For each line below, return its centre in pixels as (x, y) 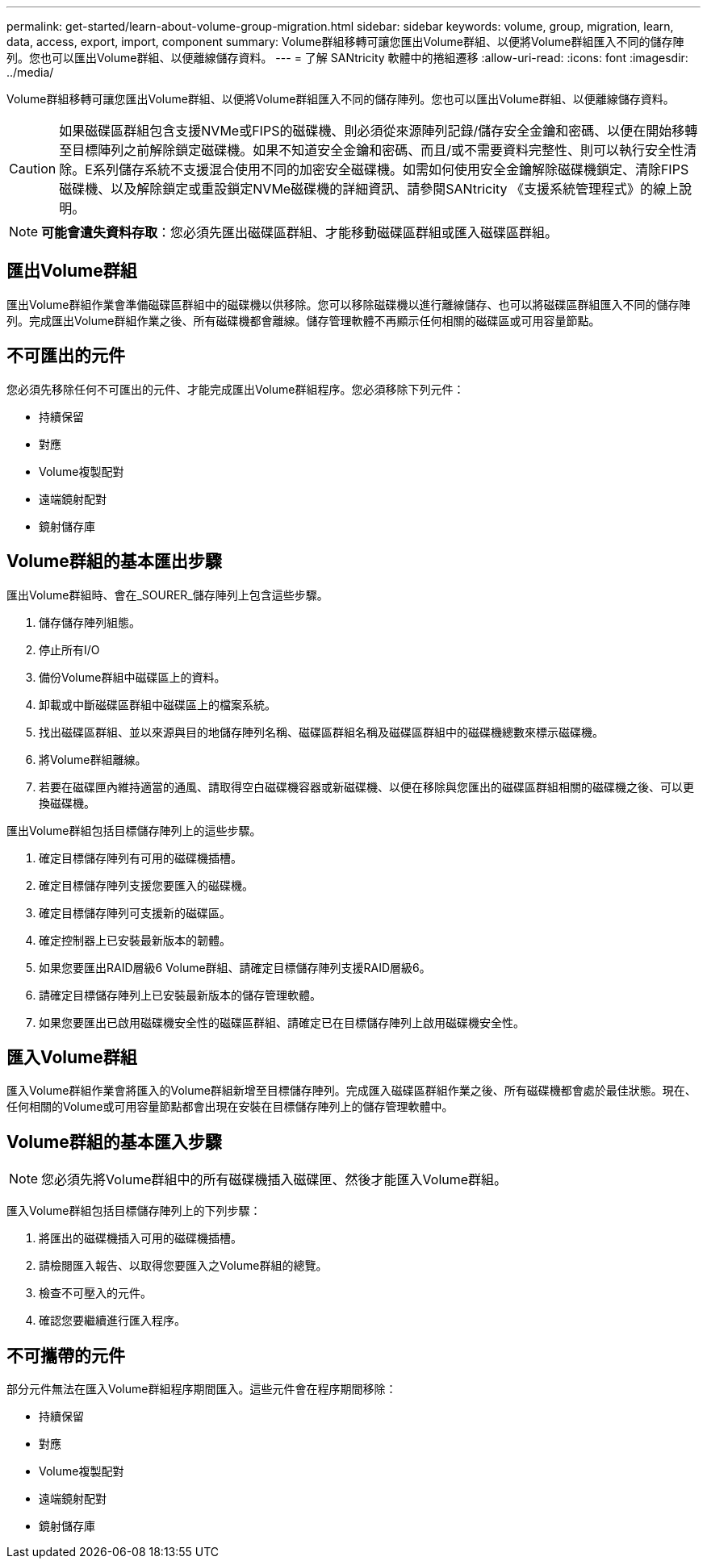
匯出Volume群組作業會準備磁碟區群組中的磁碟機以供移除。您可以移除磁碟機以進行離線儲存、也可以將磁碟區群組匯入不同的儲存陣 (349, 304)
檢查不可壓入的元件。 (95, 1293)
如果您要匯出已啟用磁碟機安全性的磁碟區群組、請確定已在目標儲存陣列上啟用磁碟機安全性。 (282, 1022)
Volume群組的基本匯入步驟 (114, 1141)
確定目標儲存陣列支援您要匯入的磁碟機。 (146, 885)
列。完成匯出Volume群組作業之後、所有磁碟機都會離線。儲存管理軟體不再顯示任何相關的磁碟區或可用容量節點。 (303, 320)
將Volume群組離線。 (93, 759)
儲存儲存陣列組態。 (90, 622)
